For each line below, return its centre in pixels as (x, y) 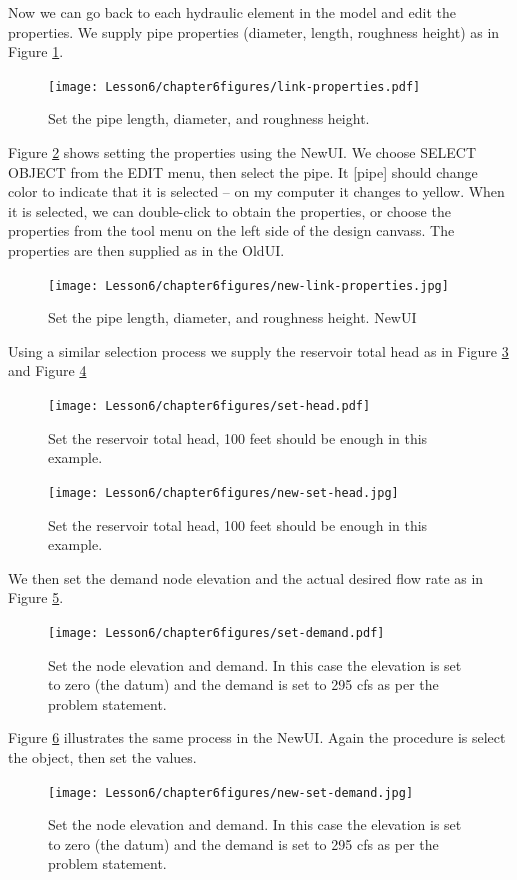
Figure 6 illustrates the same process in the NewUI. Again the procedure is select (257, 737)
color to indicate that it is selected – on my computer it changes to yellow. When (256, 191)
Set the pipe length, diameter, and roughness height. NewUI (232, 317)
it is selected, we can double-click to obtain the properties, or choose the (229, 210)
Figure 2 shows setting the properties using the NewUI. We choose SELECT (242, 152)
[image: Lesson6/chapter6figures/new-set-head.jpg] (223, 492)
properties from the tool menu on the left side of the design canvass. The (231, 230)
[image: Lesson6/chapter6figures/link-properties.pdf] (234, 86)
